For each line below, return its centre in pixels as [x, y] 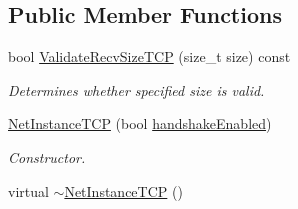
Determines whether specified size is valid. [136, 89]
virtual [28, 190]
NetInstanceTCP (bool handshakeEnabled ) [140, 123]
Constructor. [47, 156]
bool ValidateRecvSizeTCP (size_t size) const [149, 56]
